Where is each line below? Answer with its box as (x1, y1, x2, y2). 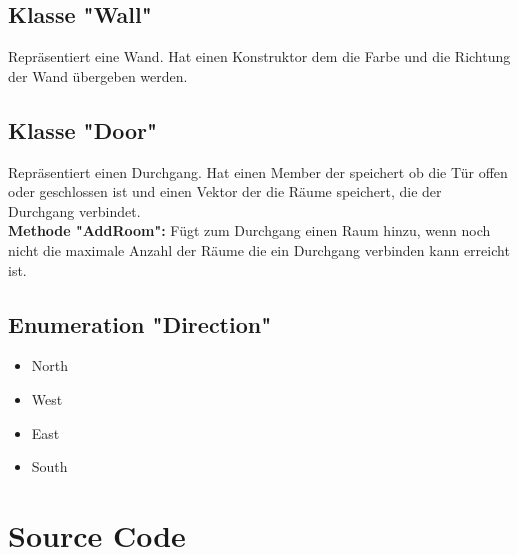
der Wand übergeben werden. (8, 65, 188, 86)
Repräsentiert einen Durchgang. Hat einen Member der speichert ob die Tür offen (8, 161, 508, 182)
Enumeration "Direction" (8, 308, 272, 339)
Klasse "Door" (8, 114, 158, 145)
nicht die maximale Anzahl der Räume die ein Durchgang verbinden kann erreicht (8, 239, 510, 260)
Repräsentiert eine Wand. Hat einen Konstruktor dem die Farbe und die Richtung (8, 46, 511, 67)
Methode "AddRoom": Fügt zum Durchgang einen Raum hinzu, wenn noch (8, 220, 491, 241)
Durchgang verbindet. (8, 200, 141, 221)
